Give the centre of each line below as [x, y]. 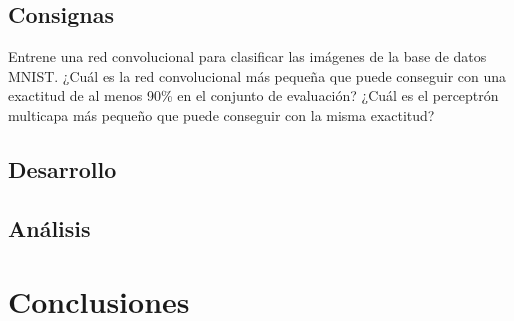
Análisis [49, 227]
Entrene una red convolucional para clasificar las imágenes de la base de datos [247, 56]
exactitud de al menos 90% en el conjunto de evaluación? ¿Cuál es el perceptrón [253, 95]
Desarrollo [62, 168]
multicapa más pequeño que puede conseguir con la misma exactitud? [221, 114]
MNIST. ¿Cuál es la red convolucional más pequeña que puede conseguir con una [257, 75]
